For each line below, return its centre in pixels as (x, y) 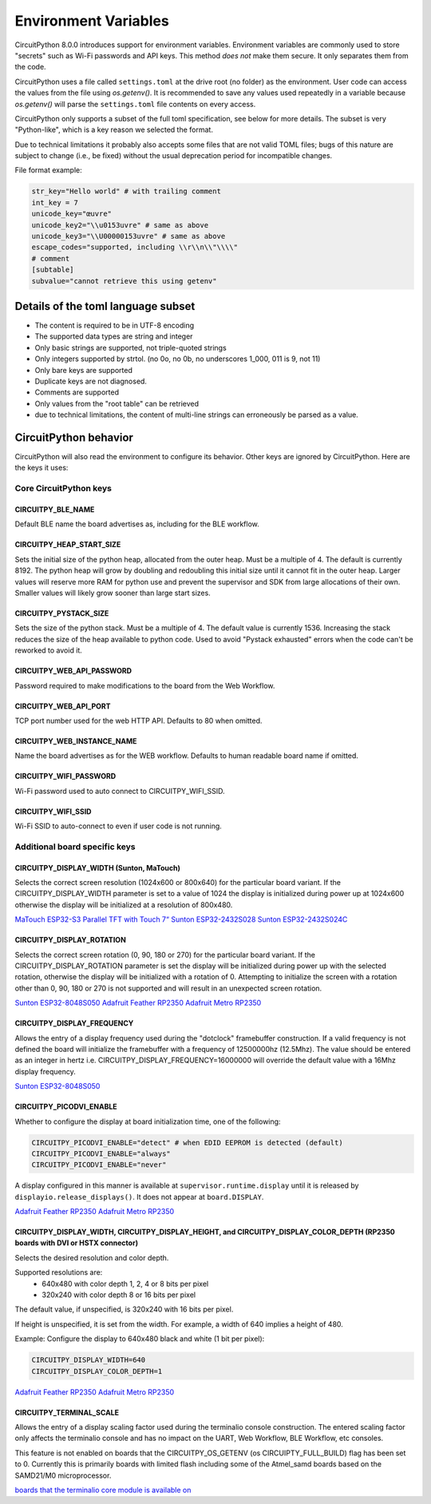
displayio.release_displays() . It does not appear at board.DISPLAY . (139, 1196)
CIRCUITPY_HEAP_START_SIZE (68, 545)
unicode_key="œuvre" (71, 214)
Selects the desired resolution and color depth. (92, 1257)
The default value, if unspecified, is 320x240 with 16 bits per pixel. (124, 1309)
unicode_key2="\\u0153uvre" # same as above (120, 225)
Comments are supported (77, 392)
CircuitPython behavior (74, 438)
